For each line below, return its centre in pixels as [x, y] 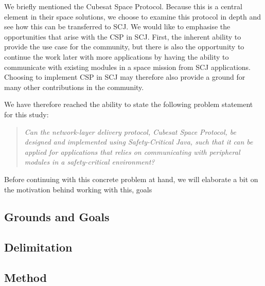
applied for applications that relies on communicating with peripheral [132, 151]
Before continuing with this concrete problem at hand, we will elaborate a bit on [131, 179]
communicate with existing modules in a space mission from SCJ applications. [128, 67]
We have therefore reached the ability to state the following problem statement [129, 104]
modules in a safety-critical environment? [90, 162]
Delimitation [38, 247]
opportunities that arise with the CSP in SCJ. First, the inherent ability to [123, 36]
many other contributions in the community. [74, 87]
